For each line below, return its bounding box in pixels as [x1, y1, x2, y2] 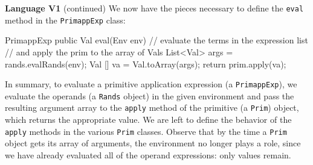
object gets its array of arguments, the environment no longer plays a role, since [5, 137, 301, 149]
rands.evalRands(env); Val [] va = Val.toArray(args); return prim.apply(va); [5, 57, 286, 70]
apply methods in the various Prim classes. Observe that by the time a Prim [5, 125, 287, 137]
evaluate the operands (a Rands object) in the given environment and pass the [5, 89, 294, 102]
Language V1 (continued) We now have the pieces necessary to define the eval [5, 2, 304, 14]
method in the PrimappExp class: [5, 13, 126, 26]
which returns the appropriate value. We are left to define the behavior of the [5, 113, 292, 126]
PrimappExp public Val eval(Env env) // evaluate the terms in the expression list [5, 34, 308, 46]
